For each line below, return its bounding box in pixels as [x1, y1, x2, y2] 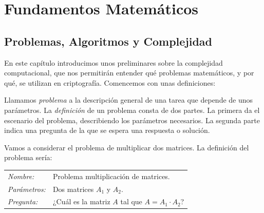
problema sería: [4, 152, 52, 163]
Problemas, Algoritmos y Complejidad [4, 33, 213, 49]
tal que [120, 196, 142, 207]
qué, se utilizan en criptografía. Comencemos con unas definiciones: [4, 77, 216, 88]
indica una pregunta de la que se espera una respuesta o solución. [4, 125, 210, 135]
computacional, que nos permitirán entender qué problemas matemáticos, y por [4, 67, 254, 78]
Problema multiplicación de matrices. [52, 170, 170, 181]
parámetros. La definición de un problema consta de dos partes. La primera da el [4, 104, 260, 115]
